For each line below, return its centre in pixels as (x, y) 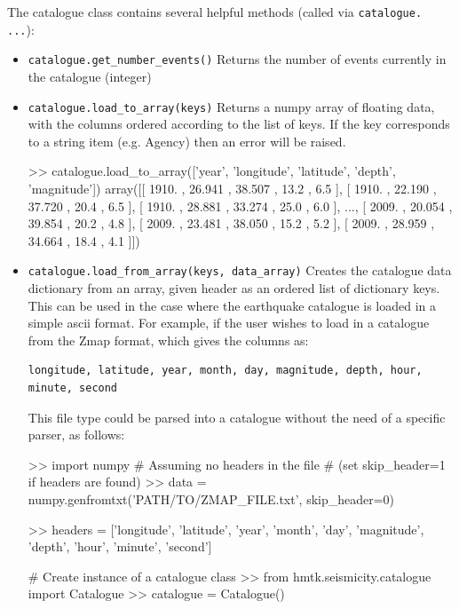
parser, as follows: (76, 435)
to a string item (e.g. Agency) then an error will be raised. (187, 141)
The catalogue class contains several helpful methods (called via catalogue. (215, 12)
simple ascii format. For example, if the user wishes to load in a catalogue (229, 323)
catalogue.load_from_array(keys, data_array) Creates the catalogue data (240, 270)
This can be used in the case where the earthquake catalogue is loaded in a (232, 305)
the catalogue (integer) (90, 76)
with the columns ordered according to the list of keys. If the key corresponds (239, 124)
